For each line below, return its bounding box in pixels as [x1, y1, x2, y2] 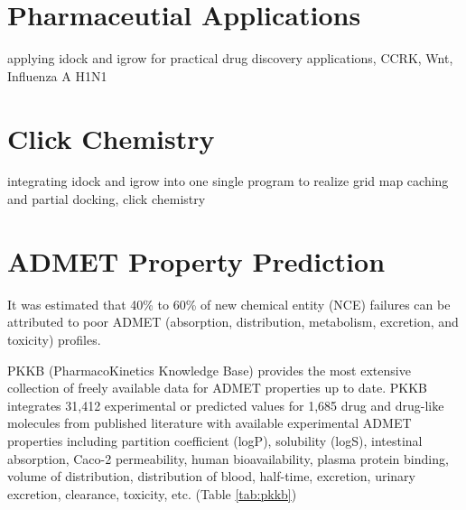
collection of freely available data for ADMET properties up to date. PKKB [7, 378, 427, 397]
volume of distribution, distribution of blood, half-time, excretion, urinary [7, 467, 415, 486]
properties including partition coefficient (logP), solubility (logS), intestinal [7, 431, 423, 450]
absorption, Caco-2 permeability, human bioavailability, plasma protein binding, [7, 449, 449, 468]
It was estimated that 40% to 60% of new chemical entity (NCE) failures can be [7, 294, 451, 313]
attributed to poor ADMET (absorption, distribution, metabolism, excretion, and [7, 312, 459, 331]
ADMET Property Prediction [7, 242, 386, 279]
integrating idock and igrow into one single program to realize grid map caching [7, 172, 449, 190]
